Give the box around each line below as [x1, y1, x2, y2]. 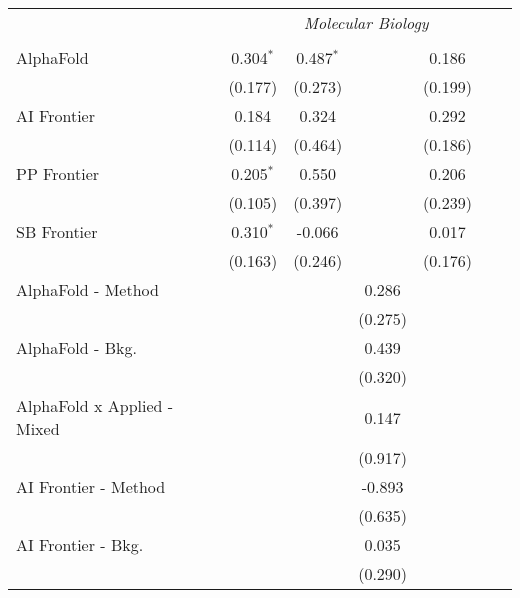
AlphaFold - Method [16, 278, 159, 301]
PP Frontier [16, 162, 100, 185]
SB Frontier [16, 220, 98, 243]
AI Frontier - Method [16, 475, 166, 498]
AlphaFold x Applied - [16, 394, 174, 417]
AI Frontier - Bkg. [16, 533, 144, 556]
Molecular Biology [303, 11, 429, 34]
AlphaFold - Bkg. [16, 336, 137, 359]
